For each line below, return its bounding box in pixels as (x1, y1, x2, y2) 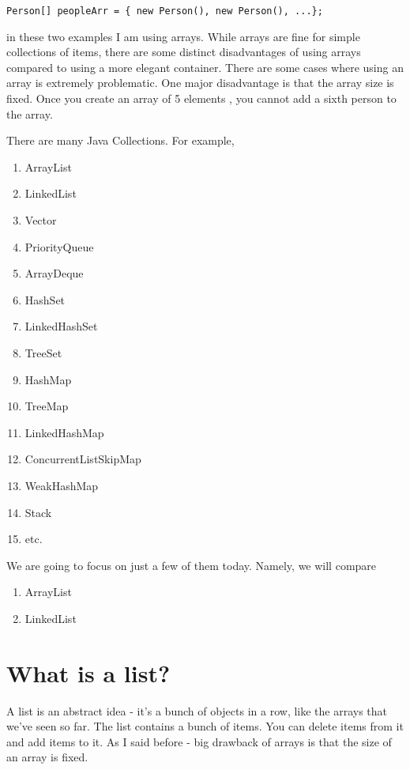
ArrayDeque (24, 265, 84, 281)
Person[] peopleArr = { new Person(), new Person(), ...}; (6, 6, 323, 17)
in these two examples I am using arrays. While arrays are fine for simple (6, 28, 360, 44)
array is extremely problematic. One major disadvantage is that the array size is (6, 74, 394, 91)
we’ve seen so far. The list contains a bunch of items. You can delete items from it (6, 718, 404, 734)
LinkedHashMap (24, 424, 104, 440)
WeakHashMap (24, 477, 99, 493)
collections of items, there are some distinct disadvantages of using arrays (6, 43, 361, 60)
